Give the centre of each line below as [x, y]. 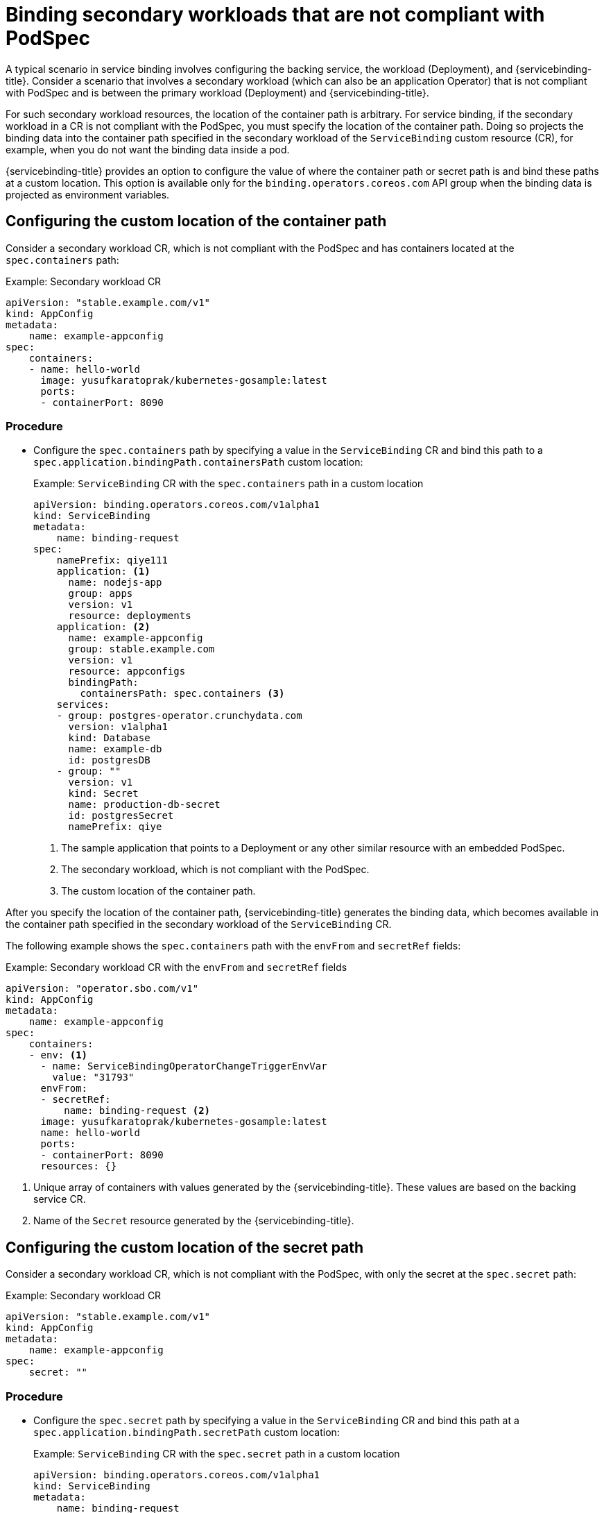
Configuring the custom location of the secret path [185, 1247]
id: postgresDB [109, 760]
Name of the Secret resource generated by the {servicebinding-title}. [194, 1221]
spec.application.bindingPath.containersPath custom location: [198, 462]
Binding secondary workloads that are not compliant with [275, 15]
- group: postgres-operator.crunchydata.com [179, 716]
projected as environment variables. [88, 194]
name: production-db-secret [144, 805]
